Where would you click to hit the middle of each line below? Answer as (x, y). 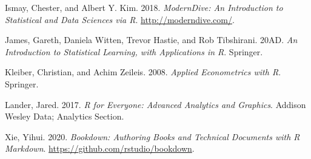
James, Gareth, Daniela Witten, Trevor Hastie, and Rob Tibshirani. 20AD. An (151, 40)
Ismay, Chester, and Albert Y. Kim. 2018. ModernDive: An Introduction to (144, 7)
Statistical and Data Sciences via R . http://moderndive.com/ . (120, 19)
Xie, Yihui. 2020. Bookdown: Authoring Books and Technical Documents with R (152, 136)
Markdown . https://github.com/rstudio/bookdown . (100, 148)
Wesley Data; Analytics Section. (65, 116)
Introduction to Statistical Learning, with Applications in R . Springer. (134, 51)
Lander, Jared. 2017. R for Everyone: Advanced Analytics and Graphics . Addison (155, 104)
